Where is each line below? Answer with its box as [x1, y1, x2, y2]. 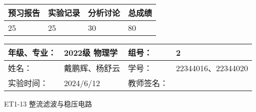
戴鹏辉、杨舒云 [64, 62, 120, 74]
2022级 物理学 [64, 47, 117, 58]
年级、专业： [8, 47, 56, 58]
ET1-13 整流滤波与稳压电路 [4, 99, 92, 109]
